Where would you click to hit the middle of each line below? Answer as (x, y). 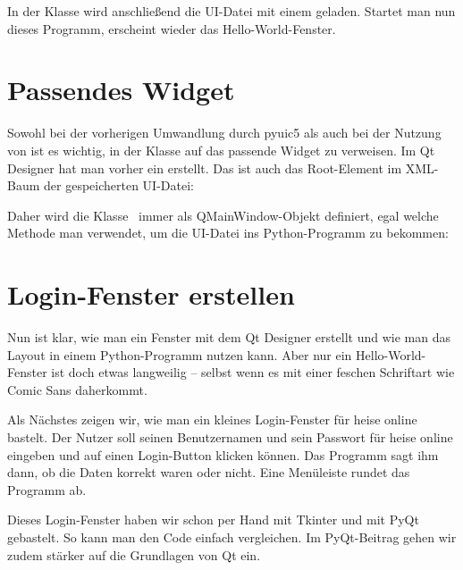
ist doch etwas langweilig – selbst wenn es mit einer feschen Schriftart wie (253, 372)
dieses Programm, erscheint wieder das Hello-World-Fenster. (172, 28)
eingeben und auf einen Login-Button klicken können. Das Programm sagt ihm (223, 454)
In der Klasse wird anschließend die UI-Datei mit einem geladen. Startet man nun (231, 11)
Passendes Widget (121, 90)
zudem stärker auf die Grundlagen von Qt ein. (134, 554)
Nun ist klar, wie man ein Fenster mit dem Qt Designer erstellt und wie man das (229, 337)
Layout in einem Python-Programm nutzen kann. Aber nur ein (180, 354)
